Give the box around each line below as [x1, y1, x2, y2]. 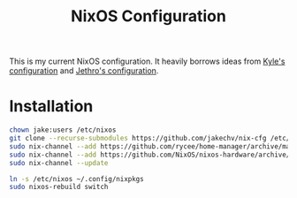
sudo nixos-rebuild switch [9, 183, 109, 192]
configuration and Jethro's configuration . [9, 65, 159, 76]
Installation [9, 96, 94, 117]
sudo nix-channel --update [9, 158, 109, 167]
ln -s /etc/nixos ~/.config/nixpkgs [9, 174, 144, 183]
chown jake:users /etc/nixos [9, 126, 117, 134]
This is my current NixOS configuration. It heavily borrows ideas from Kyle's [9, 56, 286, 67]
